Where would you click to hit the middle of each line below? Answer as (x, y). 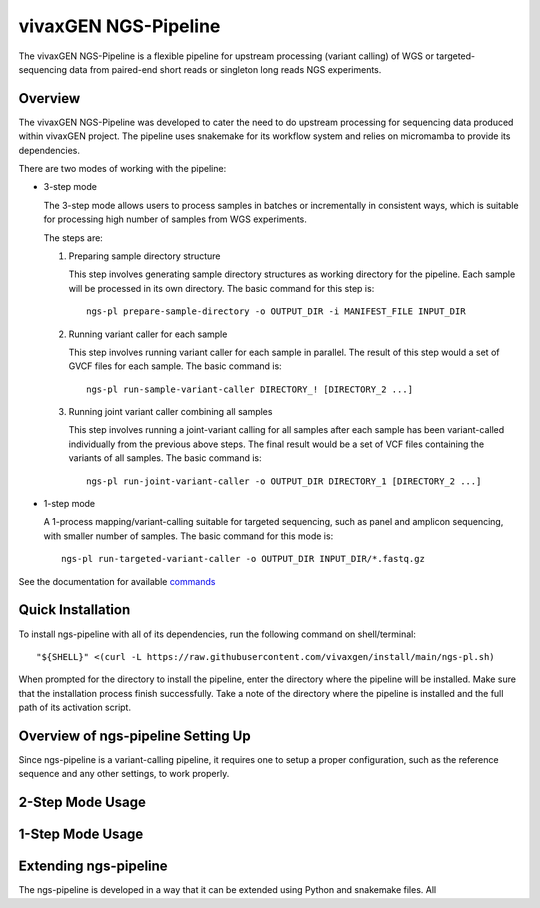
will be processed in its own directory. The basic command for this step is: (221, 288)
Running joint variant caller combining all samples (170, 412)
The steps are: (73, 237)
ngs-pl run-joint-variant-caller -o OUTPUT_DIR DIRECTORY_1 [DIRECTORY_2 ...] (284, 481)
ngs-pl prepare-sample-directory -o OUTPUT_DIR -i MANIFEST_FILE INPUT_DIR (276, 311)
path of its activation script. (75, 707)
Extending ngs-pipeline (93, 866)
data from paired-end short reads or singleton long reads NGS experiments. (225, 69)
